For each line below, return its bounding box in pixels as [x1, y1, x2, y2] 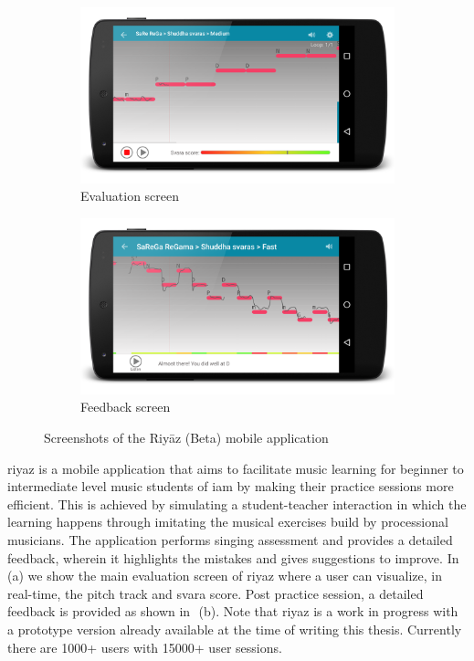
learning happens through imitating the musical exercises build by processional [7, 512, 448, 531]
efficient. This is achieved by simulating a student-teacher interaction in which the [7, 494, 467, 513]
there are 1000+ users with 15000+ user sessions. [7, 637, 282, 656]
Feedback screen [80, 397, 171, 416]
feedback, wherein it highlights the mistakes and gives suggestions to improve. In [7, 548, 459, 567]
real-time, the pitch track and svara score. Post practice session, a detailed [7, 583, 424, 603]
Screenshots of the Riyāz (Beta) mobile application [44, 428, 329, 447]
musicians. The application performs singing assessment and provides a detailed [7, 530, 453, 549]
